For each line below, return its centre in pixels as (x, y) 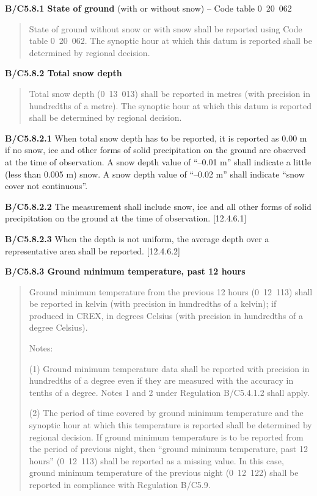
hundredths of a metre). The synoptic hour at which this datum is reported (170, 105)
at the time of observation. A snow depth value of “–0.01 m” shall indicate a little (158, 161)
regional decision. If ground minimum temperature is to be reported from (166, 437)
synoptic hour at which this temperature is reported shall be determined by (170, 425)
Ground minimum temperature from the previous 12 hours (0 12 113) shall (171, 291)
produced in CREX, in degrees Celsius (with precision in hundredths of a (166, 315)
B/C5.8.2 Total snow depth (64, 73)
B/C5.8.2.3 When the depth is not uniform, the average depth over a (137, 238)
